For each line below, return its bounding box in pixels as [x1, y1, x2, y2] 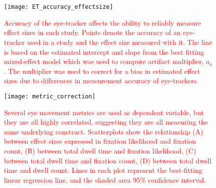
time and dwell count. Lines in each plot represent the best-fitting [4, 165, 202, 175]
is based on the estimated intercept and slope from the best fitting [4, 46, 204, 57]
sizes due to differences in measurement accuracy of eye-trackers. [4, 75, 199, 86]
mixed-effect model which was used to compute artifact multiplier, [4, 56, 204, 66]
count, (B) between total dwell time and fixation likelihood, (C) [4, 146, 196, 156]
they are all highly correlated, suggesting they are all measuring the [4, 117, 208, 127]
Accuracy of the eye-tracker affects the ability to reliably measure [4, 17, 201, 28]
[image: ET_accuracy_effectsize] [4, 3, 113, 11]
